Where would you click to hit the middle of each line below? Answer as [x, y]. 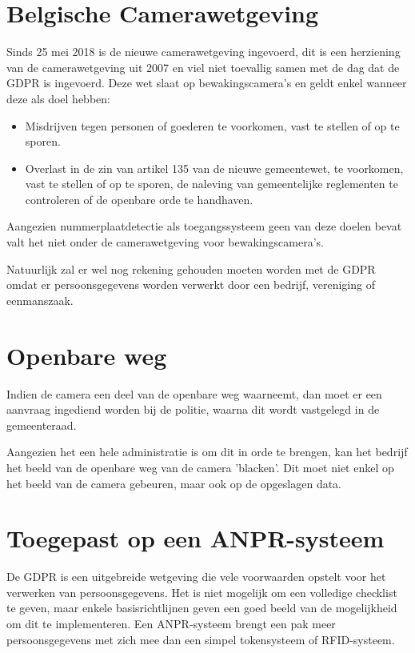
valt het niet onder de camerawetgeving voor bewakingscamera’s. [165, 242]
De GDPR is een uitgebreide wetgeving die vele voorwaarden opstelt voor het [196, 577]
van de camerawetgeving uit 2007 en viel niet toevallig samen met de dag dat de [203, 67]
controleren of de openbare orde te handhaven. [139, 199]
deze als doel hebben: [58, 98]
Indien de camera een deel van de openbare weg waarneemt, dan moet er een [194, 393]
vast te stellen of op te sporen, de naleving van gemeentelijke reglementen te [211, 184]
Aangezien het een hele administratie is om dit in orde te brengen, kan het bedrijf [207, 452]
